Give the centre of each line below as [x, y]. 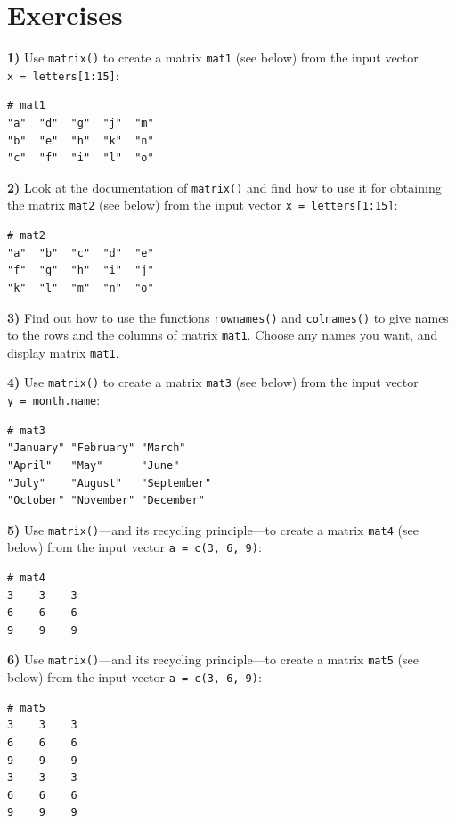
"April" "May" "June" [94, 465]
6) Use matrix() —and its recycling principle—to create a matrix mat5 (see [213, 659]
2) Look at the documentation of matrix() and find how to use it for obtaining [224, 187]
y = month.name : [54, 400]
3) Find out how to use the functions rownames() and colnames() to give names [228, 317]
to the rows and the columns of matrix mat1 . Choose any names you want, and [223, 335]
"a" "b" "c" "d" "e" [81, 253]
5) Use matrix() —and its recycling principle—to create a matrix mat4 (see [213, 529]
